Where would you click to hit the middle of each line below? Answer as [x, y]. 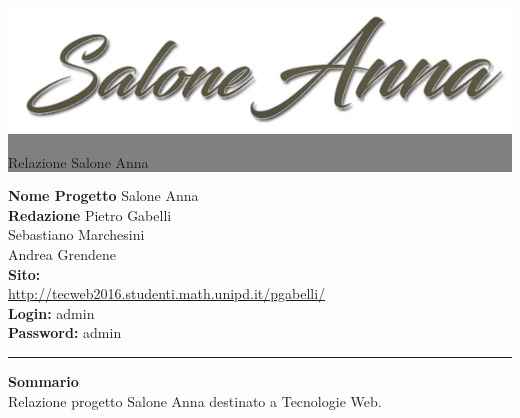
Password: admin [65, 332]
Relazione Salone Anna [78, 161]
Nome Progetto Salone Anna [103, 195]
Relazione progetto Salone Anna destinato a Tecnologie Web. [195, 400]
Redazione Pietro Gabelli [90, 214]
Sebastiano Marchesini [76, 234]
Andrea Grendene [62, 253]
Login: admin [51, 312]
